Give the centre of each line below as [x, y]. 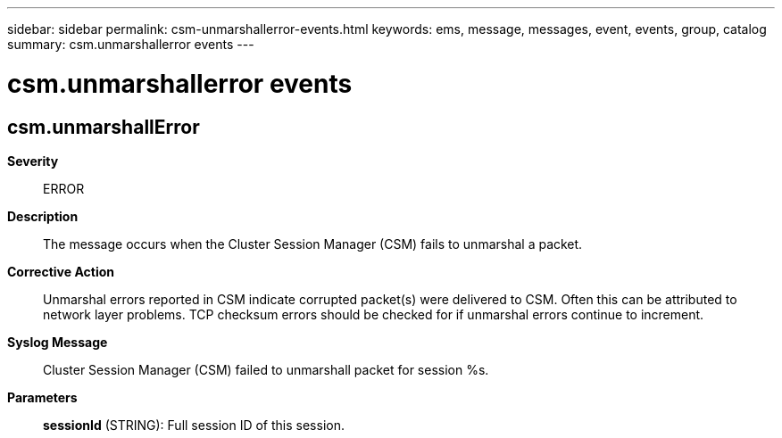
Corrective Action [61, 271]
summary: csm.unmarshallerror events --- [131, 44]
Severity [33, 161]
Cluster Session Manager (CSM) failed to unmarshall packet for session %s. [266, 369]
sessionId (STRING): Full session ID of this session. [194, 425]
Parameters [42, 397]
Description [43, 216]
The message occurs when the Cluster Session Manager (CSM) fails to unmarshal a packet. [313, 244]
